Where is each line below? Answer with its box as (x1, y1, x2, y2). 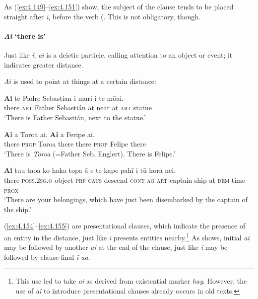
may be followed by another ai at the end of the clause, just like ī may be (4, 242, 228, 252)
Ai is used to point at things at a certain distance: (4, 76, 156, 86)
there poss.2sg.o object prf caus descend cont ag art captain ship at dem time (4, 174, 246, 185)
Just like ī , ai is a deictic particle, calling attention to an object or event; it (4, 49, 233, 60)
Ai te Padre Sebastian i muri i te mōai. (4, 92, 124, 103)
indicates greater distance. (4, 59, 83, 70)
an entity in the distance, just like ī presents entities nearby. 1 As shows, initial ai (4, 230, 250, 242)
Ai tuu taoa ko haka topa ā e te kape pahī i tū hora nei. (4, 165, 176, 175)
